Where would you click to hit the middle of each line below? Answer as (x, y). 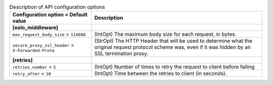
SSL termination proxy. (121, 54)
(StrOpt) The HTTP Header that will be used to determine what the (173, 41)
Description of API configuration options (57, 7)
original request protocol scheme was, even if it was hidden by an (173, 47)
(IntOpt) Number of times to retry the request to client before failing (174, 67)
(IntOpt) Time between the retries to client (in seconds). (161, 73)
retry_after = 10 (32, 73)
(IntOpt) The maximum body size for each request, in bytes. (165, 34)
